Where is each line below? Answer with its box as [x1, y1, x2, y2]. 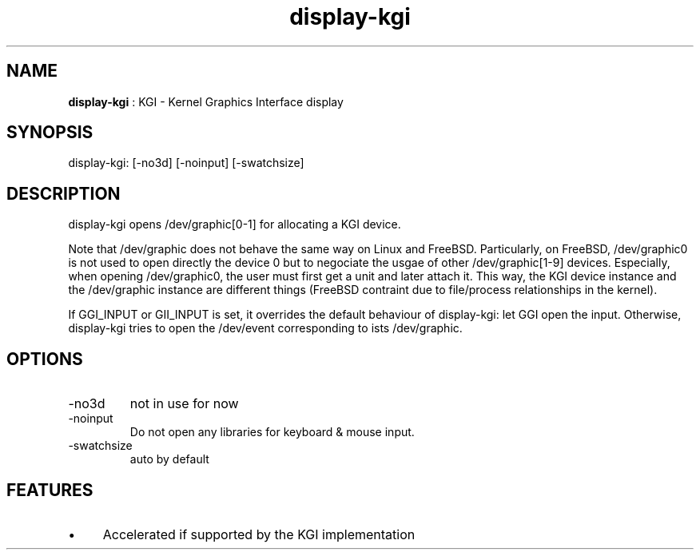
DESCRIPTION [6, 183, 121, 204]
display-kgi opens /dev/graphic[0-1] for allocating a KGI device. [68, 217, 401, 232]
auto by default [129, 452, 209, 467]
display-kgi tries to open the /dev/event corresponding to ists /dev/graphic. [68, 321, 463, 336]
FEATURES [6, 479, 93, 500]
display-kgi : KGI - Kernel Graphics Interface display [68, 94, 344, 109]
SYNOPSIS [6, 122, 93, 143]
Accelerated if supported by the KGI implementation [102, 526, 416, 542]
